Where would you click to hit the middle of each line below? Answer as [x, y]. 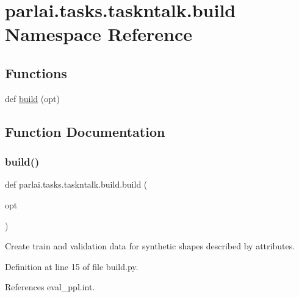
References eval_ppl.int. [50, 287]
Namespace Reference [99, 34]
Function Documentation [85, 131]
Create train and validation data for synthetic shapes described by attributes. [150, 246]
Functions [36, 72]
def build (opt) [32, 98]
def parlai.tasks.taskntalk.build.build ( [76, 184]
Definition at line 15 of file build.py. [72, 266]
